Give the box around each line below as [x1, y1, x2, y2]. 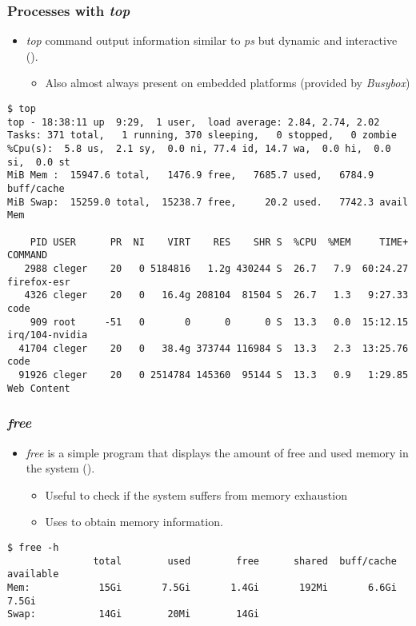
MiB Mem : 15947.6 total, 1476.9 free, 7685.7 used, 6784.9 [7, 169, 374, 181]
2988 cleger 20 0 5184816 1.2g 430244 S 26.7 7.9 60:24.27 [24, 262, 409, 274]
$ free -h [7, 542, 59, 554]
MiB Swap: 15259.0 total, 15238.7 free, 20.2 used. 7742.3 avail [7, 196, 409, 208]
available [7, 568, 59, 580]
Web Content [7, 382, 70, 394]
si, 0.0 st [7, 156, 70, 168]
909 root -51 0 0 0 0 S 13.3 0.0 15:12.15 [30, 316, 409, 328]
